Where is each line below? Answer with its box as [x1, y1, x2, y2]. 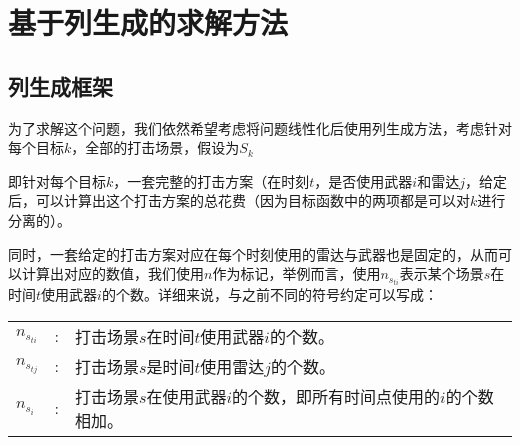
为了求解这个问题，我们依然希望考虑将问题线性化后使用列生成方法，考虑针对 [8, 117, 512, 138]
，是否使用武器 [314, 170, 413, 191]
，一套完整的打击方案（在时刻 [113, 170, 310, 191]
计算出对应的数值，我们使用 [21, 263, 204, 284]
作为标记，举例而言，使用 [212, 263, 381, 284]
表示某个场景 [399, 263, 484, 284]
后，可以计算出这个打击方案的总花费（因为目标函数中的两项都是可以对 [8, 190, 470, 211]
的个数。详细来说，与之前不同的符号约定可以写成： [101, 284, 438, 305]
